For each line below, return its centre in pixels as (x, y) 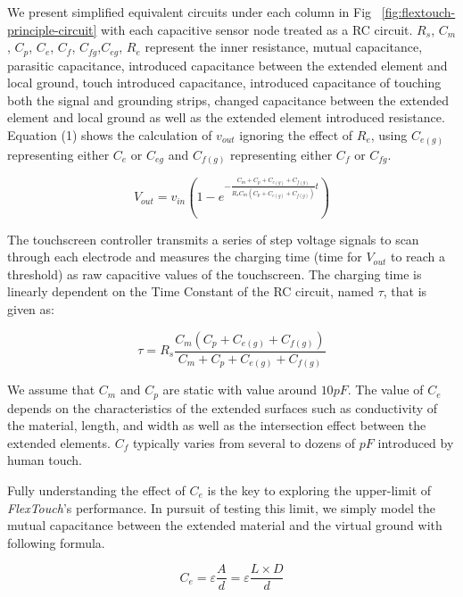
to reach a (418, 257)
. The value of (385, 390)
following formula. (56, 542)
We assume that (51, 390)
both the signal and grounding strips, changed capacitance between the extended (228, 99)
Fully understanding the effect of (96, 489)
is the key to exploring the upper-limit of (319, 489)
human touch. (45, 460)
